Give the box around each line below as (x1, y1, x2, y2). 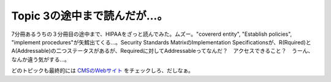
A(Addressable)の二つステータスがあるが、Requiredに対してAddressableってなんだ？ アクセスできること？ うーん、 (11, 47, 314, 55)
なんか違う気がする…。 (11, 55, 70, 63)
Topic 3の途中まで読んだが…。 (11, 9, 169, 22)
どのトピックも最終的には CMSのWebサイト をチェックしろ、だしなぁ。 (11, 67, 194, 74)
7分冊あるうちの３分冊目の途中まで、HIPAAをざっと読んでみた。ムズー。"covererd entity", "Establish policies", (11, 30, 292, 38)
